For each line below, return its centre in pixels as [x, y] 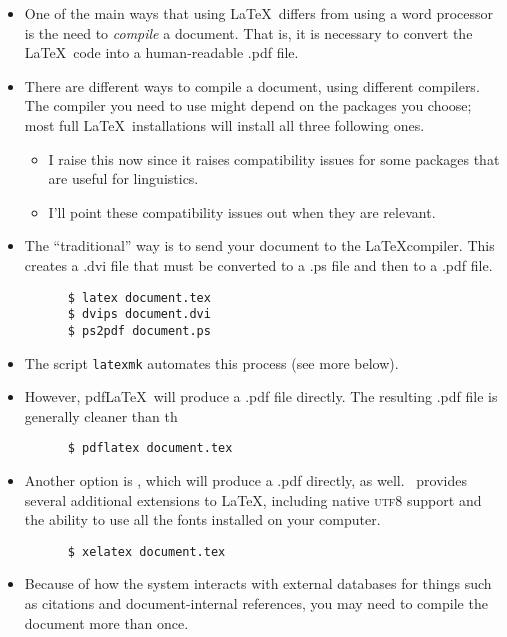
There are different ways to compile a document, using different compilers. [252, 85]
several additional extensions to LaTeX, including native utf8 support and [253, 499]
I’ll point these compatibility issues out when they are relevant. [242, 211]
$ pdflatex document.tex [150, 448]
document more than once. [106, 622]
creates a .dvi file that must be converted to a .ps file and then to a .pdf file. [258, 264]
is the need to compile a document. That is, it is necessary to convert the [248, 32]
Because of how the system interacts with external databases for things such [258, 583]
